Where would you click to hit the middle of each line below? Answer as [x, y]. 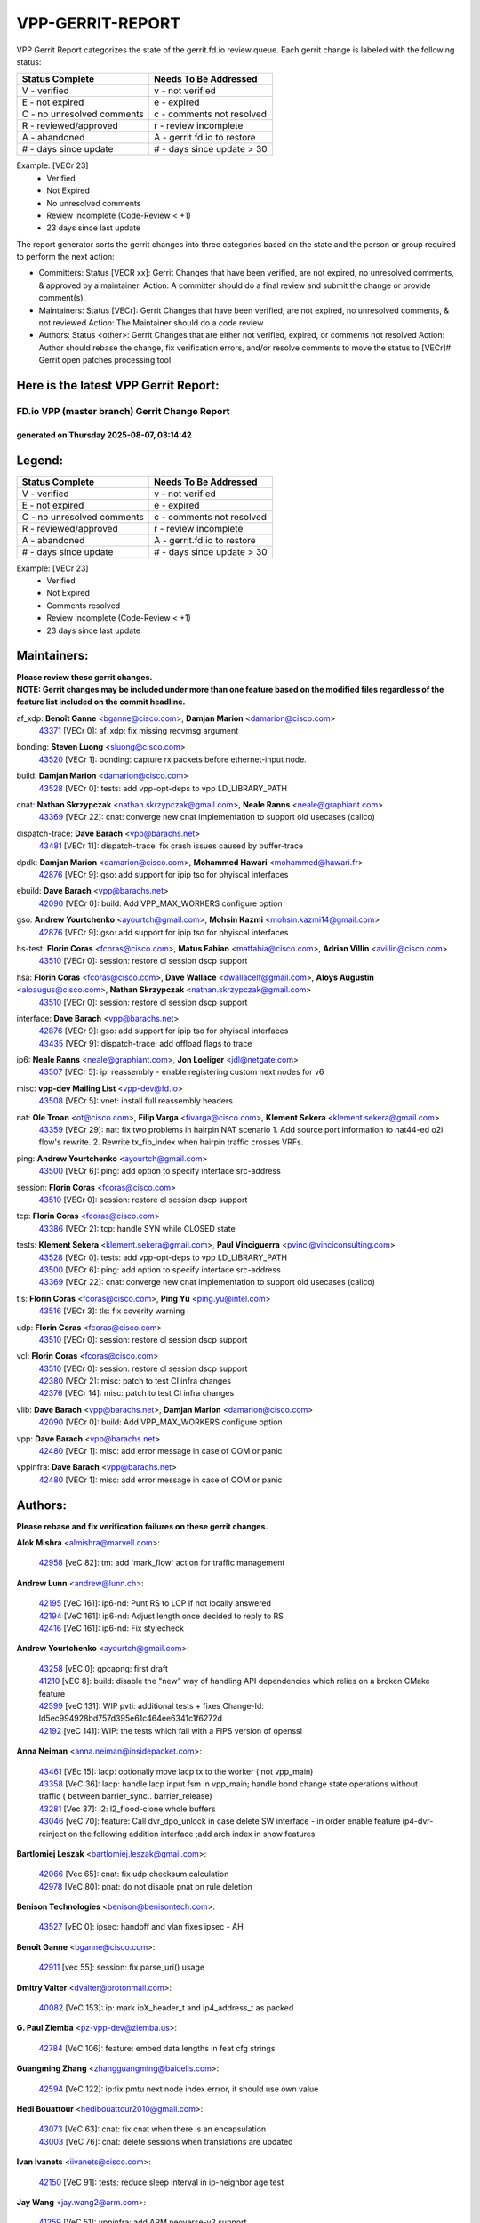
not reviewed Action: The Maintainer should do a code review [151, 323]
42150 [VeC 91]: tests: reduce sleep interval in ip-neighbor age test [161, 2182]
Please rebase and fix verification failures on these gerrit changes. [142, 1526]
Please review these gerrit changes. [84, 677]
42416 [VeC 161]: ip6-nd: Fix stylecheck [111, 1628]
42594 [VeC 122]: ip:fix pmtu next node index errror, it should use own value [179, 2089]
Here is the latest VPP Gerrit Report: [118, 385]
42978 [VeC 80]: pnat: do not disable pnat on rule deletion [145, 1886]
